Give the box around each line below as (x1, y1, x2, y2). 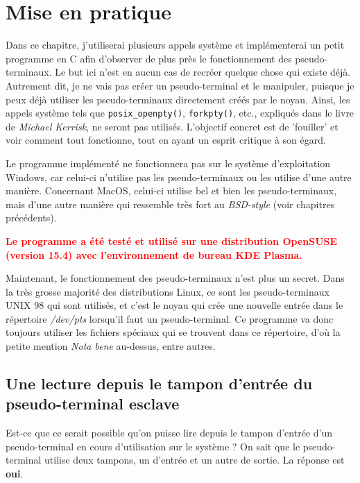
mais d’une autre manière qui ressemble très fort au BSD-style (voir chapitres (6, 196, 335, 211)
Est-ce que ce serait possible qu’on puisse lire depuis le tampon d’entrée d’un (6, 425, 333, 440)
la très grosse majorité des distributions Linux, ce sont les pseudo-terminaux (6, 284, 329, 298)
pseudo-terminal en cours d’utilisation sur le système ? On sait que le (6, 439, 300, 453)
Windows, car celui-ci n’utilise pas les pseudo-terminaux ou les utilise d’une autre (6, 169, 352, 184)
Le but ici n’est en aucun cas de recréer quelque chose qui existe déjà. (55, 65, 351, 79)
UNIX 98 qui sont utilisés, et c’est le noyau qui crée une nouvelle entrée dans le (6, 298, 343, 312)
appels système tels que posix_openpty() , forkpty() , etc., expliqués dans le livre (6, 105, 354, 120)
